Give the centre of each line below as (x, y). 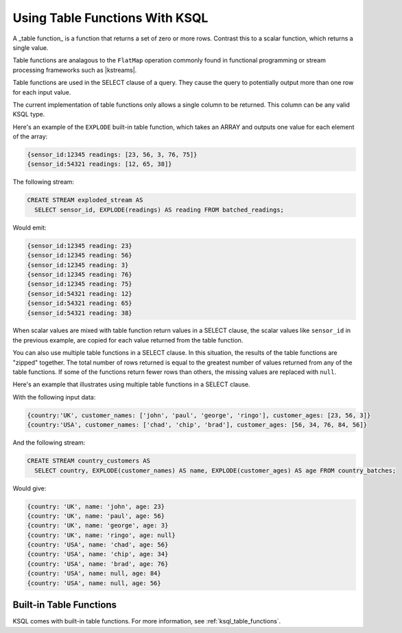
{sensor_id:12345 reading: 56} (80, 256)
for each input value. (42, 92)
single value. (31, 47)
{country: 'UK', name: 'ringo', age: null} (102, 535)
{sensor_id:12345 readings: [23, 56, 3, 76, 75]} (112, 155)
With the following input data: (54, 397)
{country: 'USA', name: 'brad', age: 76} (98, 564)
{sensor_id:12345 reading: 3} (78, 265)
